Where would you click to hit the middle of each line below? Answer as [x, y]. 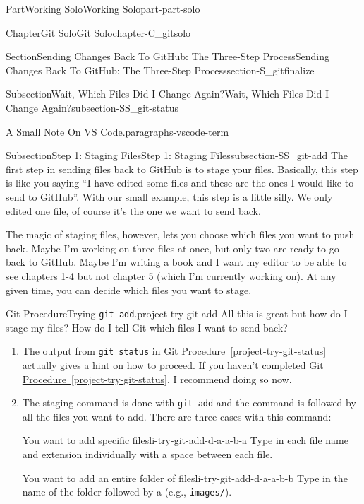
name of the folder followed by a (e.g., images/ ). [127, 492]
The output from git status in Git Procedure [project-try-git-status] [174, 351]
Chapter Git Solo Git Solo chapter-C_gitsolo [98, 32]
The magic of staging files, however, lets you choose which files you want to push [180, 234]
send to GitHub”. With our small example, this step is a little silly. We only [169, 196]
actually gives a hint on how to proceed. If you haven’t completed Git [173, 365]
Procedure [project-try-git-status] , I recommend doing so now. [157, 379]
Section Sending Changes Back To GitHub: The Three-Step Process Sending [168, 56]
